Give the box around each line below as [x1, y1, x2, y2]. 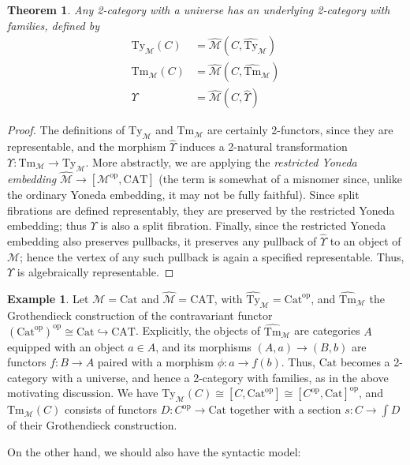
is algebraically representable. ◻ [17, 264, 174, 280]
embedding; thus [7, 217, 87, 234]
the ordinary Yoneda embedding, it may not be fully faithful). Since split [7, 186, 360, 202]
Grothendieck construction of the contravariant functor [7, 306, 273, 323]
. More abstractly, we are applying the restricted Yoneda [85, 153, 357, 170]
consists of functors [64, 401, 157, 418]
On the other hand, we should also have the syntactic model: [7, 443, 301, 459]
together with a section [229, 401, 341, 418]
